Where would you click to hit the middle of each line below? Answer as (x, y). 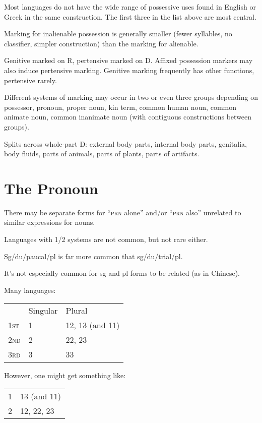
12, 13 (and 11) (93, 325)
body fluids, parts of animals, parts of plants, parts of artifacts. (102, 154)
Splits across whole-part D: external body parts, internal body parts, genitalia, (125, 143)
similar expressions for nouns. (50, 222)
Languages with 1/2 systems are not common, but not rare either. (106, 239)
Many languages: (30, 290)
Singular (43, 311)
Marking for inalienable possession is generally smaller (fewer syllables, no (118, 34)
